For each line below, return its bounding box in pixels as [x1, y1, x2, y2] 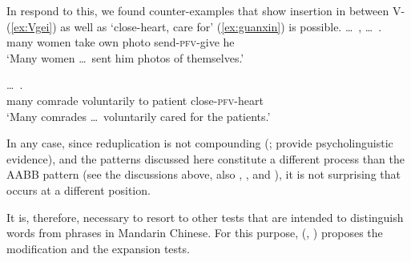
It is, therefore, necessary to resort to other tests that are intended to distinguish [6, 208, 404, 225]
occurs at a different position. [6, 181, 151, 198]
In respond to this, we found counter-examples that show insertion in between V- [6, 2, 405, 18]
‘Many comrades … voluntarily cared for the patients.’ [6, 107, 271, 124]
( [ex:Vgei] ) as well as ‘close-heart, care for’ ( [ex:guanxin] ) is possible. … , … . [6, 18, 382, 34]
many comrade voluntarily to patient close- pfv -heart [6, 91, 264, 108]
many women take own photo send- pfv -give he [6, 34, 235, 50]
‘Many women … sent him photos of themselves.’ [6, 49, 244, 66]
